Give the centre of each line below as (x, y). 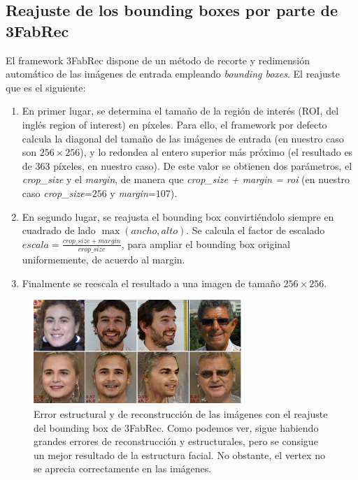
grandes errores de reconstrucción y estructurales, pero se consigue (176, 441)
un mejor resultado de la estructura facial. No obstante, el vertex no (179, 454)
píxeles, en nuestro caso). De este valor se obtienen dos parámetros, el (203, 165)
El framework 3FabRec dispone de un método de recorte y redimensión (158, 60)
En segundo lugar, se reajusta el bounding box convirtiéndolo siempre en (178, 216)
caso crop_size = (57, 192)
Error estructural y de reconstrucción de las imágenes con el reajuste (181, 414)
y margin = (133, 192)
